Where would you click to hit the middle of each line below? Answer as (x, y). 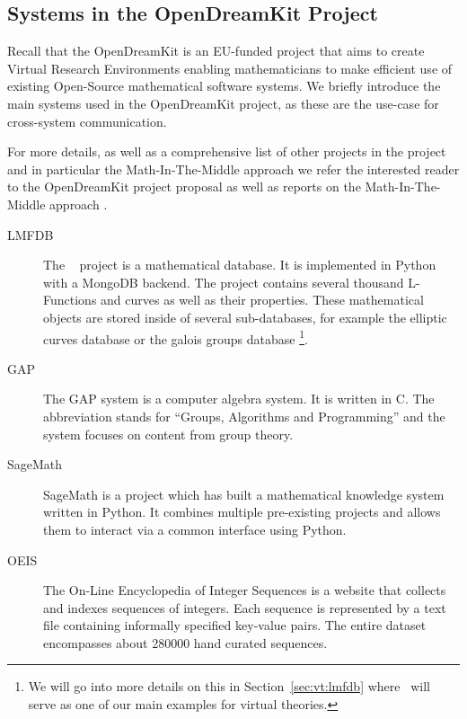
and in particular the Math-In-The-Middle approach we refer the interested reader (233, 169)
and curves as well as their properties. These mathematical (262, 300)
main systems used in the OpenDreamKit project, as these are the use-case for (223, 103)
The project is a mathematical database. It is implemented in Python (240, 265)
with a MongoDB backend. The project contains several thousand (224, 282)
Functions (70, 300)
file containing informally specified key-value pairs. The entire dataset (235, 625)
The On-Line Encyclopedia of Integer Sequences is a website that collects (245, 590)
